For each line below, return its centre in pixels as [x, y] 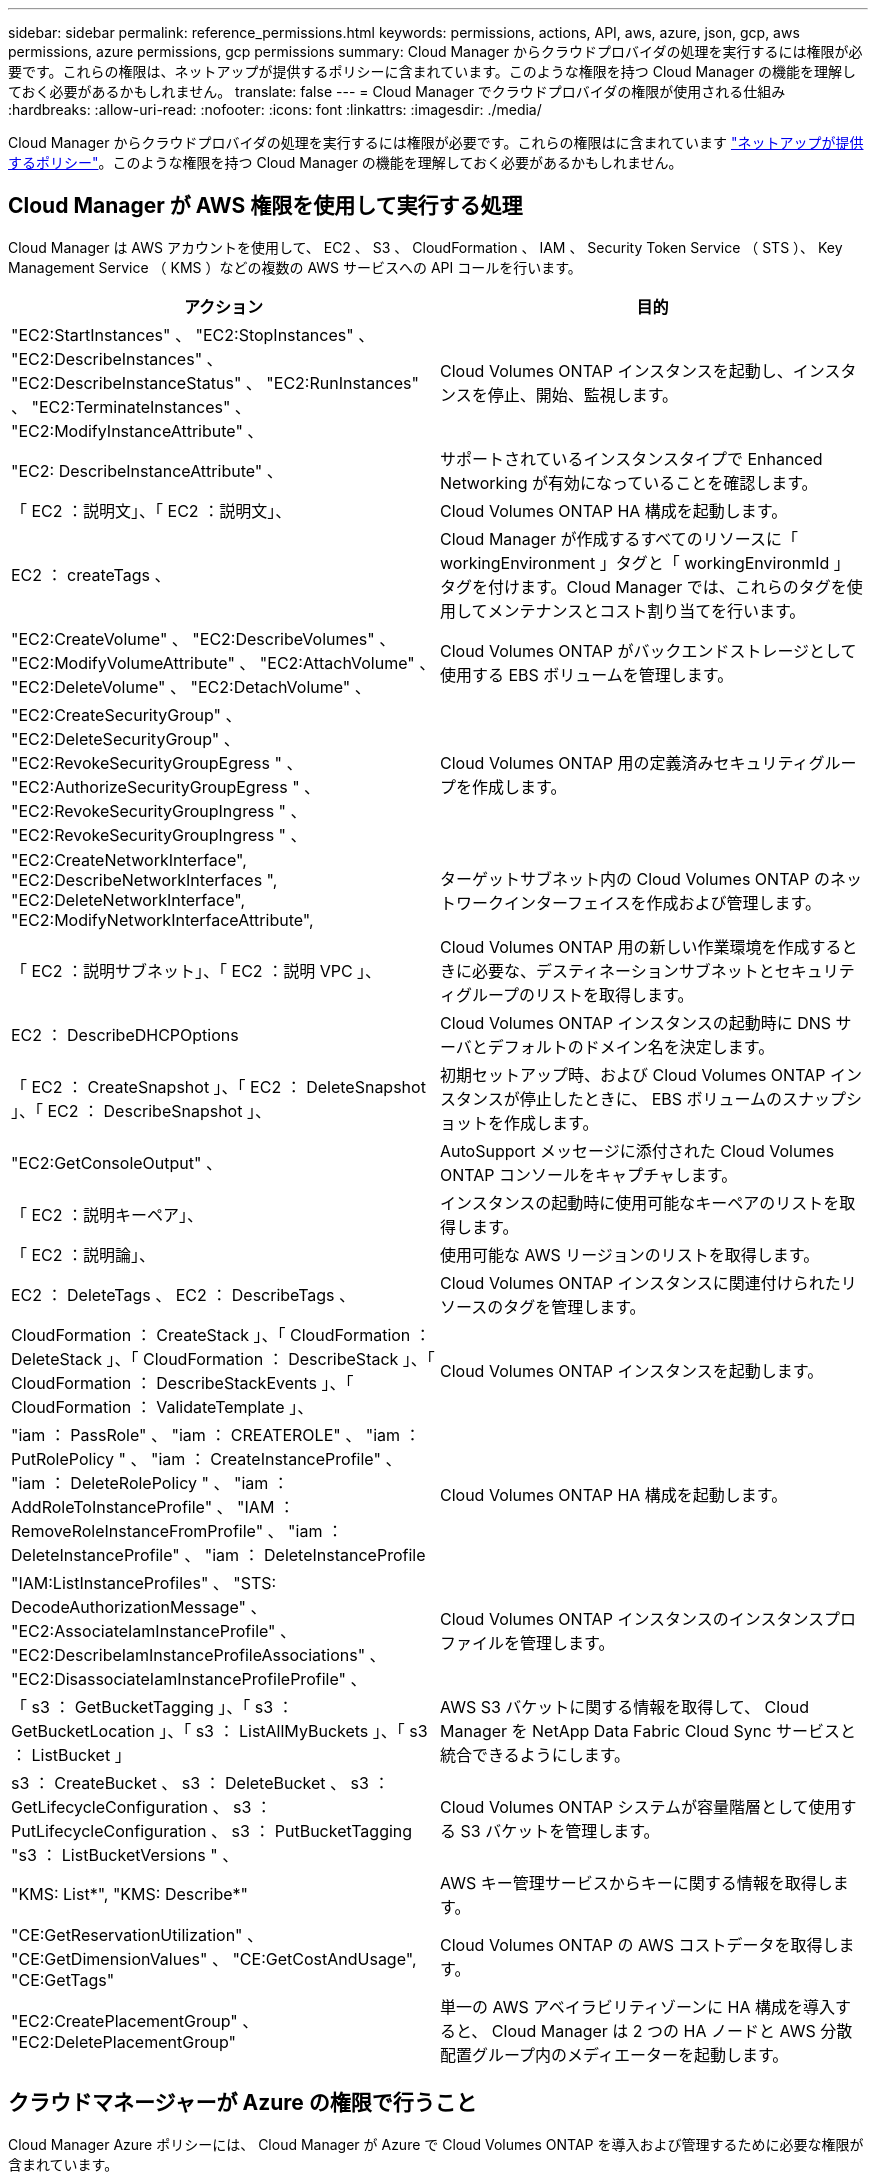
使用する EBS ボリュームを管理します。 [587, 674]
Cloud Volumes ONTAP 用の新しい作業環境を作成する [641, 946]
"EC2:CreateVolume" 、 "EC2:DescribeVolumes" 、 [203, 638]
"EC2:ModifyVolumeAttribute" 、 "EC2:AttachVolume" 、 [223, 662]
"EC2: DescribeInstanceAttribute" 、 [147, 470]
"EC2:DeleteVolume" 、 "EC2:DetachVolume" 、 [191, 686]
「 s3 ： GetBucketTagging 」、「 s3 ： [152, 1706]
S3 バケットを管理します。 [560, 1830]
